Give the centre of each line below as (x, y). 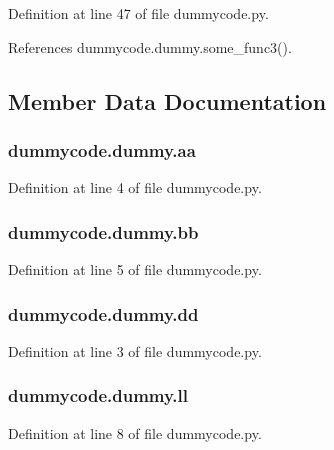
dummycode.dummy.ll (98, 395)
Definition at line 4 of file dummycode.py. (135, 187)
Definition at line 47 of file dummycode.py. (138, 13)
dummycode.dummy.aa (102, 149)
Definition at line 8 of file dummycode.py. (135, 432)
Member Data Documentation (167, 100)
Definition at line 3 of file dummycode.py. (135, 350)
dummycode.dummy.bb (103, 231)
